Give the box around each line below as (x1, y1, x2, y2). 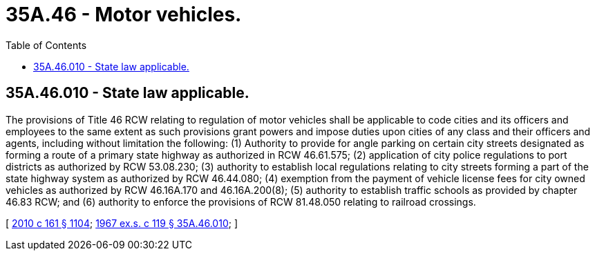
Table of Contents (6, 39, 87, 51)
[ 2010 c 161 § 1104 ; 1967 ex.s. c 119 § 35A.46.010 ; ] (6, 217, 238, 229)
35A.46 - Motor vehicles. (6, 3, 242, 26)
